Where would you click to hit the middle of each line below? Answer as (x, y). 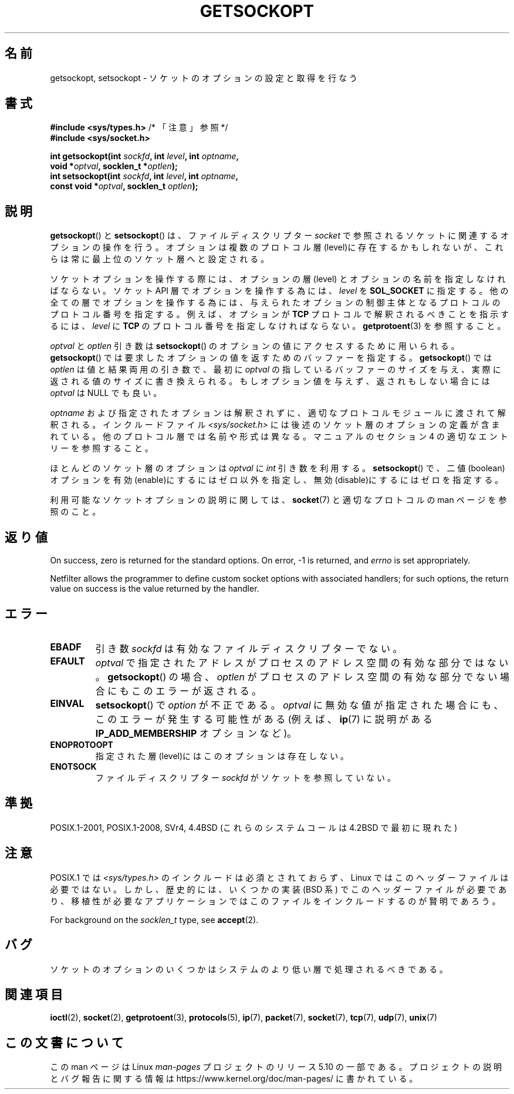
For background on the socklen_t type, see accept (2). (154, 920)
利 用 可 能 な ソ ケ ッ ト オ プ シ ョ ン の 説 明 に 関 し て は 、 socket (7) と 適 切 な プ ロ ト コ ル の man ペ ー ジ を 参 (278, 500)
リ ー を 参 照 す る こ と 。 (102, 448)
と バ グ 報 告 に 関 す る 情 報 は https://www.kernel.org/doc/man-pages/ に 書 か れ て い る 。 (234, 1079)
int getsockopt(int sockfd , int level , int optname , (145, 156)
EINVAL (67, 703)
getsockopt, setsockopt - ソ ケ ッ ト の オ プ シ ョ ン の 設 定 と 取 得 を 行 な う (204, 78)
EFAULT (67, 661)
